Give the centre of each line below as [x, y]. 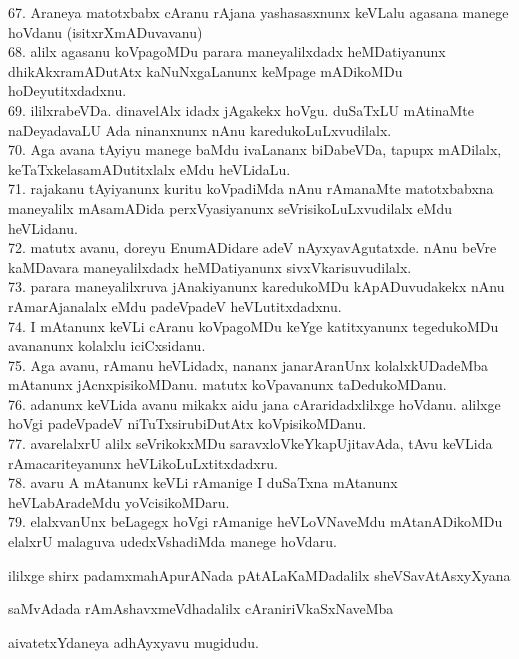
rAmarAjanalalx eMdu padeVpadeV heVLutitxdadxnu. [175, 305]
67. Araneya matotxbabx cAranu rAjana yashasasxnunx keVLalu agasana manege [258, 12]
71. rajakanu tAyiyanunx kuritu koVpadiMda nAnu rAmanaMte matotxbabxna [251, 188]
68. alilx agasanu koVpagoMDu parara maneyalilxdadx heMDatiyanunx [227, 51]
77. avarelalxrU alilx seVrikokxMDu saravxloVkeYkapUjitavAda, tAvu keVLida [250, 443]
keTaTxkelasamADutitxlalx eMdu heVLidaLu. [149, 168]
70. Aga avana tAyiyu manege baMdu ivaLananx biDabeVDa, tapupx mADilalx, [255, 149]
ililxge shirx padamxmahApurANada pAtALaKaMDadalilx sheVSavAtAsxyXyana [259, 574]
